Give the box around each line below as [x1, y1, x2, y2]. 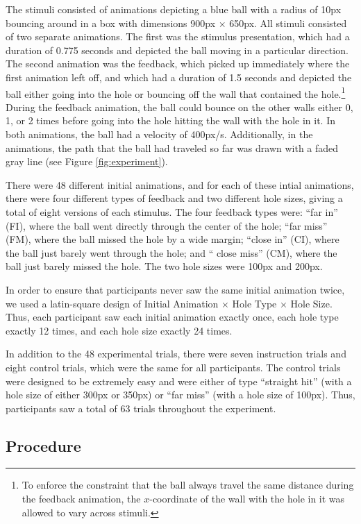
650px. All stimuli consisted [229, 15, 347, 30]
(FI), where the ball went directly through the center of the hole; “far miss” [6, 218, 328, 233]
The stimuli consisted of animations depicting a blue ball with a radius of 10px [6, 2, 342, 16]
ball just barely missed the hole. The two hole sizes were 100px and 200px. [6, 259, 323, 273]
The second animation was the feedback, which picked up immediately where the [6, 56, 350, 71]
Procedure [6, 434, 81, 456]
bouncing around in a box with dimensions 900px [6, 15, 216, 30]
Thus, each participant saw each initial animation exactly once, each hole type [6, 310, 339, 324]
